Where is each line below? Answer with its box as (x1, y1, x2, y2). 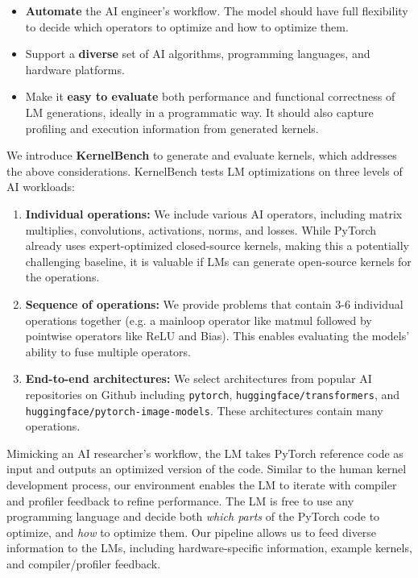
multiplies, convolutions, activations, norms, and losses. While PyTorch (25, 221, 377, 238)
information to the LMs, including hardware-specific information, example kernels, (6, 539, 412, 556)
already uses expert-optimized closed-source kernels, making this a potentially (25, 237, 410, 254)
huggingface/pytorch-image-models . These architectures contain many (25, 401, 383, 418)
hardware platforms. (25, 60, 125, 77)
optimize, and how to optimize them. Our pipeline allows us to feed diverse (6, 523, 377, 540)
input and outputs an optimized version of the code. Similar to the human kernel (6, 460, 407, 477)
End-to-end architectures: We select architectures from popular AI (25, 370, 372, 387)
